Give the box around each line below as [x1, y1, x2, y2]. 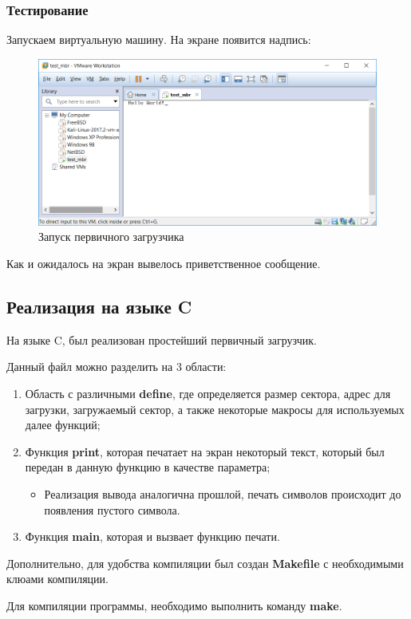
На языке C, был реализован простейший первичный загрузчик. [6, 331, 317, 348]
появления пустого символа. [44, 501, 180, 518]
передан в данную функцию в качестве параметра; [25, 459, 271, 475]
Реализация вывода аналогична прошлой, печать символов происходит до [44, 486, 401, 502]
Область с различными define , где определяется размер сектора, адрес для [25, 385, 391, 402]
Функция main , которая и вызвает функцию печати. [25, 528, 280, 545]
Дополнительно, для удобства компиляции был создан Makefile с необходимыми [6, 554, 404, 571]
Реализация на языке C [6, 294, 192, 319]
